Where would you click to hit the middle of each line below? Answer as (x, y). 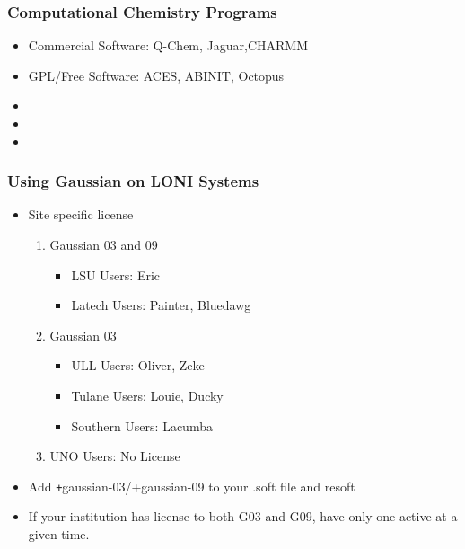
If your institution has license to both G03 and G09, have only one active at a (243, 516)
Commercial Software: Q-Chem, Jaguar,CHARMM (168, 45)
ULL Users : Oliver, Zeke (138, 365)
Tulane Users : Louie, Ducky (147, 395)
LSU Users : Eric (116, 274)
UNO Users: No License (115, 456)
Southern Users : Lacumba (142, 425)
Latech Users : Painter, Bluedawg (161, 305)
